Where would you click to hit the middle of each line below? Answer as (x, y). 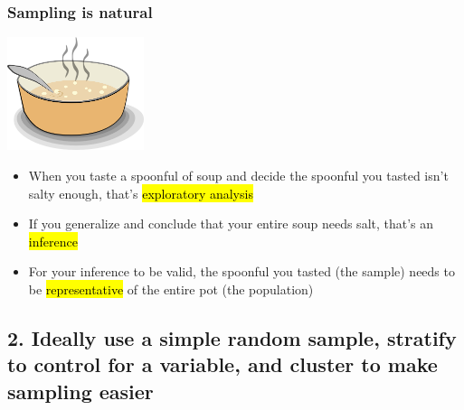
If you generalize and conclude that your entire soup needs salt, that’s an (231, 224)
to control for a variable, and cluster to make (223, 364)
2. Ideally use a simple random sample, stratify (232, 337)
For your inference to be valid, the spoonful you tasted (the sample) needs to (241, 271)
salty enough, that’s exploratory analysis (141, 193)
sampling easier (80, 391)
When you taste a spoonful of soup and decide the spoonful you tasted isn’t (238, 176)
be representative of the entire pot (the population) (171, 289)
